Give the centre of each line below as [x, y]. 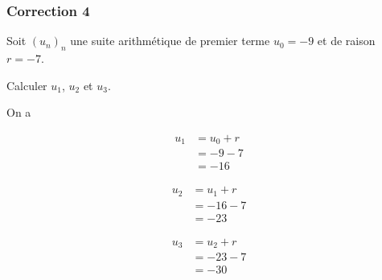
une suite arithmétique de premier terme [170, 41]
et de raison [346, 41]
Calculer [27, 85]
